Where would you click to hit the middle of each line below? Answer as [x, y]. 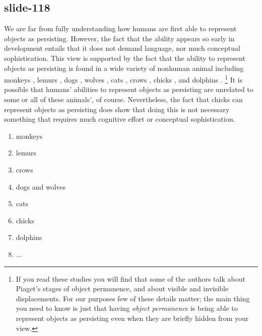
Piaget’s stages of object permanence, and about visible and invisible [122, 288]
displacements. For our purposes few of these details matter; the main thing [133, 298]
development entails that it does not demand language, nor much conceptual [122, 48]
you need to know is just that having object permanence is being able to [127, 308]
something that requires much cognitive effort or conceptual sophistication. [120, 119]
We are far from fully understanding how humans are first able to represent [120, 28]
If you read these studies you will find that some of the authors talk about [130, 278]
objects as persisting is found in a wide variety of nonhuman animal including [124, 68]
